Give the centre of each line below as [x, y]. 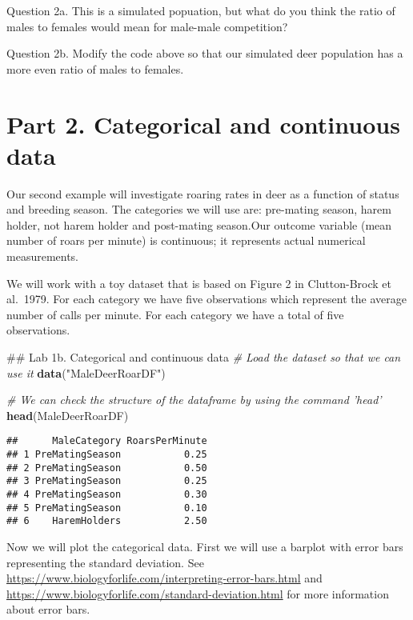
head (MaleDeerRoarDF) [68, 415]
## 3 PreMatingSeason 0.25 [107, 481]
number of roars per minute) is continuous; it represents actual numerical [186, 240]
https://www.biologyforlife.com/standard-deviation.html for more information [198, 593]
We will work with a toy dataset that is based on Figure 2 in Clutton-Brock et [199, 283]
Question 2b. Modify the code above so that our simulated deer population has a [205, 53]
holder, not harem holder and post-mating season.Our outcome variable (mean [199, 224]
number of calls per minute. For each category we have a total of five [175, 314]
